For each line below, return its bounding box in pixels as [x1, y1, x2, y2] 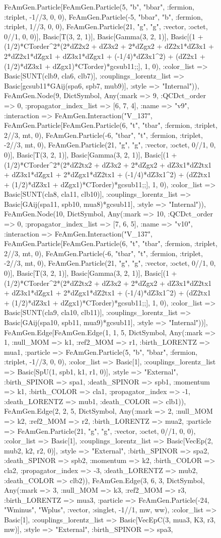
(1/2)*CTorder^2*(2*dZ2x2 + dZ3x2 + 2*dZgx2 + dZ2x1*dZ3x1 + [4, 41, 214, 51]
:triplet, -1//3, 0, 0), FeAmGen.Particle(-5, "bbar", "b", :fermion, [4, 11, 203, 22]
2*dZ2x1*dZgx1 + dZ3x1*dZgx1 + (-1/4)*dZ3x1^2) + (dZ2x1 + [4, 50, 205, 61]
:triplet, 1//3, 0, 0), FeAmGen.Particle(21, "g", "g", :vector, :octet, [4, 21, 208, 32]
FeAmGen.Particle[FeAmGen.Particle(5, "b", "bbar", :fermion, [4, 2, 194, 12]
